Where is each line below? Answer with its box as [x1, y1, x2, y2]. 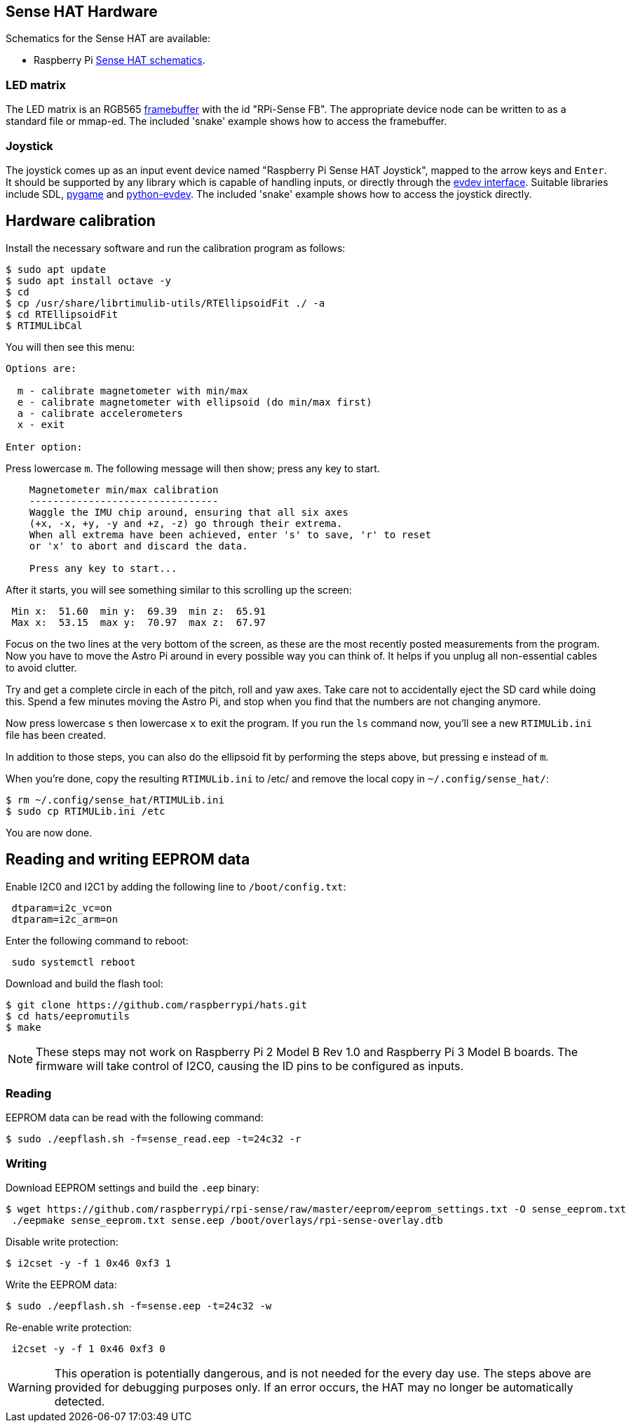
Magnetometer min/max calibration [29, 483, 219, 495]
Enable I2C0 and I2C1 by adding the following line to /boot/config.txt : [6, 880, 346, 893]
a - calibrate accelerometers [17, 407, 183, 419]
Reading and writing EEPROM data [6, 850, 250, 869]
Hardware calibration [6, 212, 156, 230]
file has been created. [6, 728, 107, 741]
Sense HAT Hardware [6, 3, 158, 20]
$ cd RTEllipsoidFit [6, 308, 118, 320]
